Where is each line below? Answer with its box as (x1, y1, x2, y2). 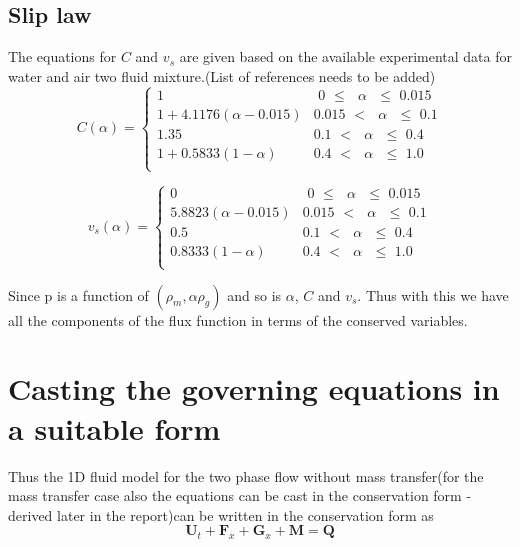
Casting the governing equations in (8, 368, 500, 409)
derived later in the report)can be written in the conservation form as (8, 504, 434, 525)
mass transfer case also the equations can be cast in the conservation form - (8, 485, 472, 506)
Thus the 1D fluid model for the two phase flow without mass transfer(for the (8, 465, 484, 486)
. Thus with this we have (357, 284, 509, 305)
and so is (227, 284, 282, 305)
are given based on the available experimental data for (179, 46, 512, 67)
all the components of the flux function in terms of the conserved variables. (8, 309, 468, 330)
